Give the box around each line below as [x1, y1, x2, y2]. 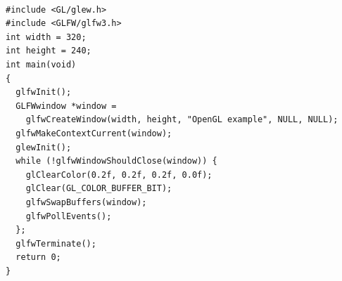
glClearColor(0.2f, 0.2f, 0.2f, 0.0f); [25, 169, 213, 180]
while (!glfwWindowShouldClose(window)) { [15, 156, 217, 166]
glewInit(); [15, 142, 72, 152]
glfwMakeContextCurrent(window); [15, 128, 172, 138]
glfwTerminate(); [15, 238, 96, 249]
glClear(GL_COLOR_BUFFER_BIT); [25, 183, 172, 194]
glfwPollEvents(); [25, 211, 112, 221]
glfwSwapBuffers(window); [25, 197, 147, 207]
